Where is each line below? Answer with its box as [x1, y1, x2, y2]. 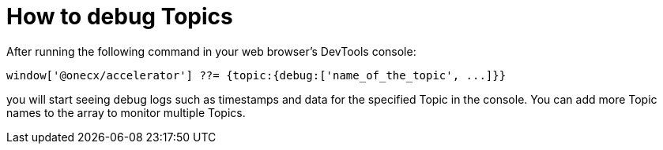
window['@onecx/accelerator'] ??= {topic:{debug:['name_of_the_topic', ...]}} [6, 68, 507, 82]
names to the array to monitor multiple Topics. [6, 105, 246, 119]
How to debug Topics [6, 3, 233, 30]
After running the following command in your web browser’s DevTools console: [6, 44, 416, 58]
